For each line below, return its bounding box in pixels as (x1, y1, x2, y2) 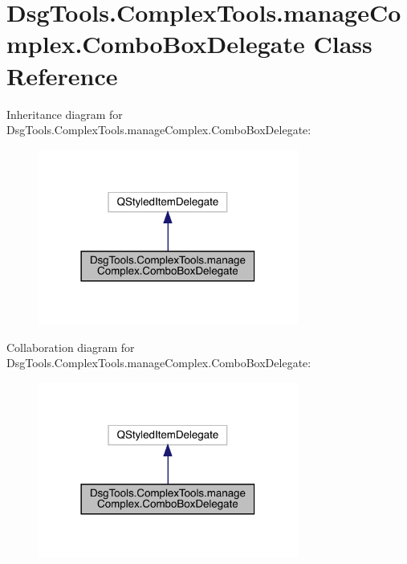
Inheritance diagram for (6, 105, 123, 122)
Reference (6, 59, 118, 92)
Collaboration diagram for (6, 338, 135, 355)
